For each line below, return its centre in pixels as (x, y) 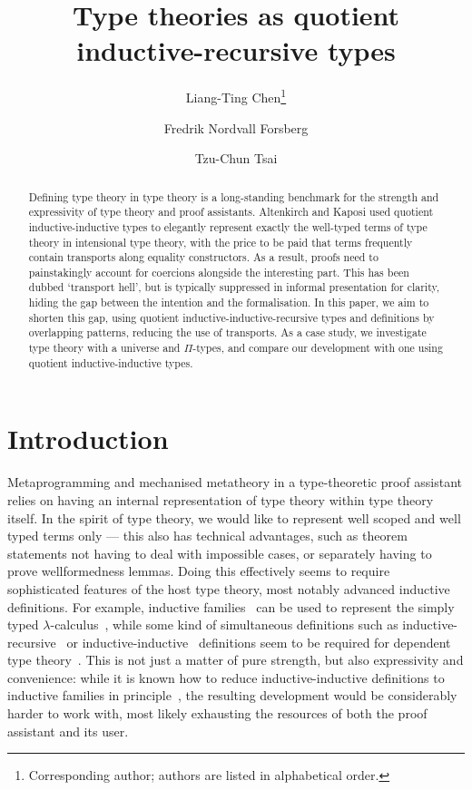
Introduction (88, 439)
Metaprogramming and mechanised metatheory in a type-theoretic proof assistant (235, 482)
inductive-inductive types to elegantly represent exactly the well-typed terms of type (228, 226)
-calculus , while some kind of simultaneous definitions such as (224, 624)
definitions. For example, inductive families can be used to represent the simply (231, 606)
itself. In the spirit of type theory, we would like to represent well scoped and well (234, 517)
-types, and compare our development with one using (318, 348)
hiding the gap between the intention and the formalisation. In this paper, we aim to (229, 302)
